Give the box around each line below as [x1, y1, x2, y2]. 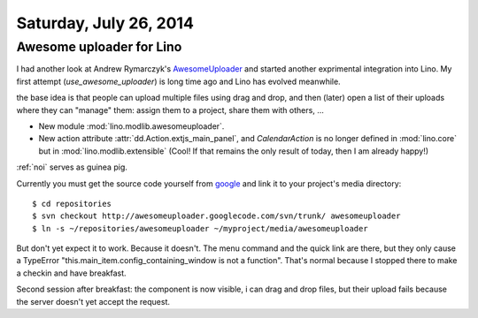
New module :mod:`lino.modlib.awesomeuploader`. [38, 120, 225, 132]
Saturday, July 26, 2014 [16, 13, 195, 33]
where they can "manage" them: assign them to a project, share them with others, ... [16, 104, 325, 115]
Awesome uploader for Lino [16, 39, 182, 55]
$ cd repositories [32, 199, 112, 208]
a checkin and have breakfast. [16, 268, 127, 278]
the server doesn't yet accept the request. [16, 296, 171, 307]
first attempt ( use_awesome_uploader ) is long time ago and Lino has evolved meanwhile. [16, 76, 341, 87]
